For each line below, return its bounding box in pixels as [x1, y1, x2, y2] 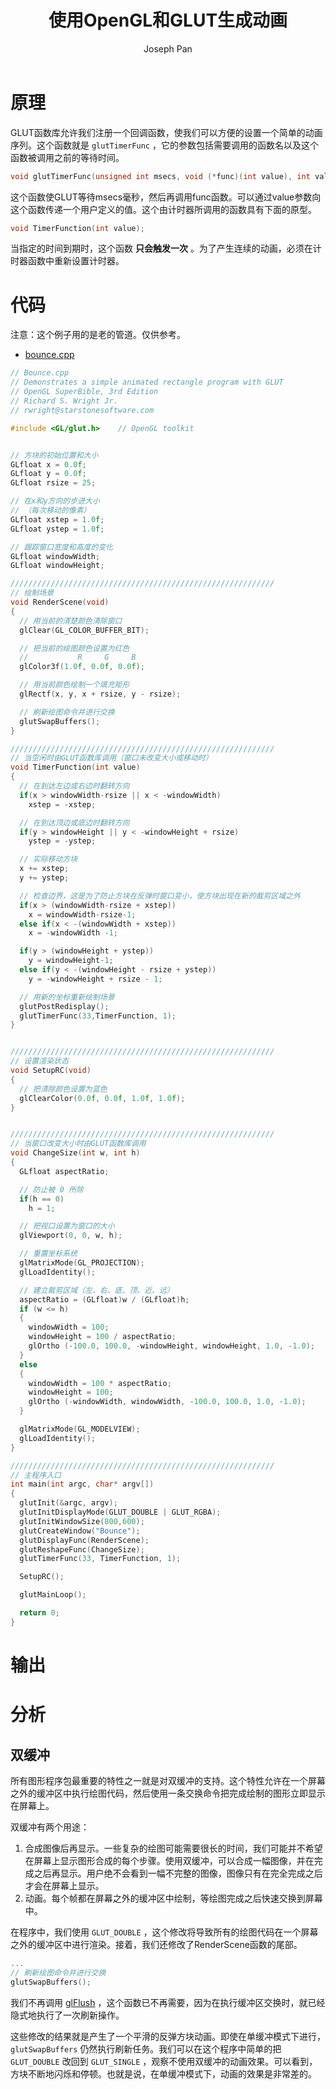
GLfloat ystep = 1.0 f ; [10, 524, 105, 534]
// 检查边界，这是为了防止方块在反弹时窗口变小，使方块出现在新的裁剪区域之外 [19, 891, 301, 901]
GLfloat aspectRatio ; [19, 1166, 110, 1176]
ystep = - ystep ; [28, 836, 97, 846]
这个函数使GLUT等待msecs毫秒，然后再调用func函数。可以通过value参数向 [10, 191, 322, 203]
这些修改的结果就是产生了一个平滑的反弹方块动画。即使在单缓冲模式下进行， [10, 2030, 326, 2042]
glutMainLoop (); [19, 1590, 87, 1600]
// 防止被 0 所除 [19, 1184, 84, 1195]
